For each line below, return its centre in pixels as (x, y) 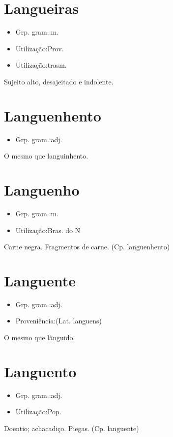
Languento (40, 371)
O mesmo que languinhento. (46, 156)
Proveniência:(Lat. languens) (58, 321)
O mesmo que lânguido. (40, 338)
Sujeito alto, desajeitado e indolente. (59, 81)
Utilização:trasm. (41, 65)
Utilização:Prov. (40, 48)
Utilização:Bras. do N (48, 230)
